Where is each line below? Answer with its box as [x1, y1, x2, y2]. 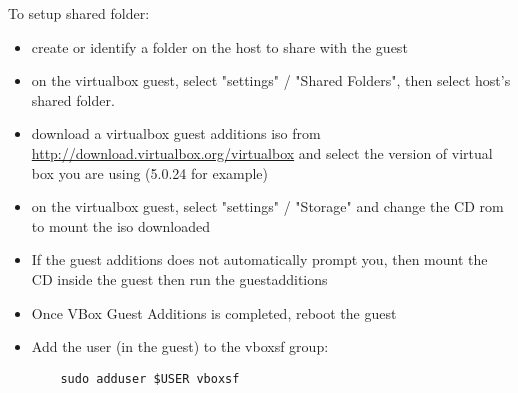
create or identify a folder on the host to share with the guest [31, 36, 408, 57]
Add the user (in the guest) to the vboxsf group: [31, 336, 329, 357]
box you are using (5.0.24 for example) [31, 162, 269, 183]
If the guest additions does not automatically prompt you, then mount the [31, 249, 488, 270]
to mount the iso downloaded [31, 215, 210, 236]
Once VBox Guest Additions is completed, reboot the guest [31, 302, 397, 323]
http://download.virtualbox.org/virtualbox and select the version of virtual [31, 142, 493, 163]
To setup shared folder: [8, 3, 150, 23]
